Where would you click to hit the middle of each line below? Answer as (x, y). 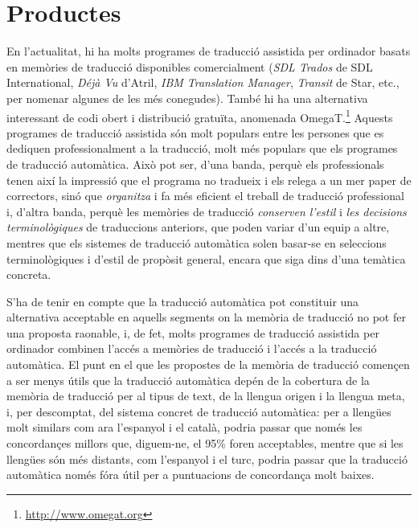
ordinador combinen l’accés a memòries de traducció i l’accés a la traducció (192, 348)
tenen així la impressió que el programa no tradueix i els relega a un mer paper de (209, 180)
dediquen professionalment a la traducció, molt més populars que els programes (202, 148)
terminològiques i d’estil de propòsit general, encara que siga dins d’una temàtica (206, 258)
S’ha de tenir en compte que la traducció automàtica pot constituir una (183, 301)
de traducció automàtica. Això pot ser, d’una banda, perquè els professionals (195, 164)
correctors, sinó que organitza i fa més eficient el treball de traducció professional (205, 196)
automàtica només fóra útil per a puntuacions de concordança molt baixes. (191, 475)
